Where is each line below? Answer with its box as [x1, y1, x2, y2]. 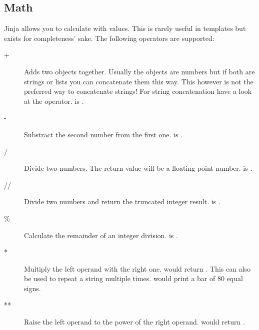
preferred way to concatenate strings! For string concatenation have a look [24, 86, 252, 96]
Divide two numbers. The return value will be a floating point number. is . [24, 163, 252, 173]
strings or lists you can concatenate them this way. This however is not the [24, 76, 253, 86]
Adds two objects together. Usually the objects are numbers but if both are [24, 66, 255, 76]
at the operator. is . [24, 95, 84, 106]
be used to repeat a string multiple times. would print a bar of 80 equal [24, 273, 243, 284]
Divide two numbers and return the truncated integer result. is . [24, 196, 220, 207]
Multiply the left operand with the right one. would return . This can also [24, 263, 251, 274]
